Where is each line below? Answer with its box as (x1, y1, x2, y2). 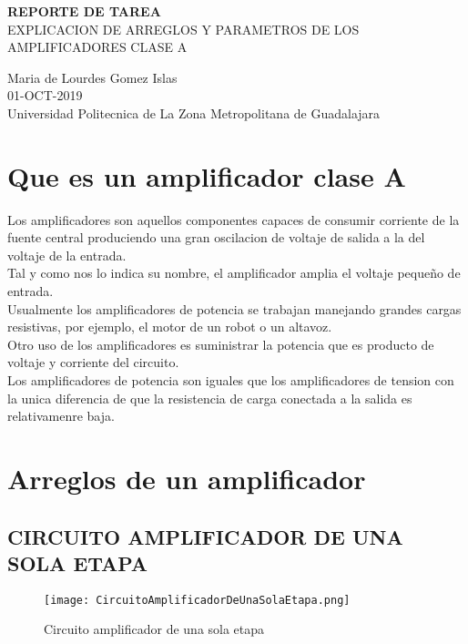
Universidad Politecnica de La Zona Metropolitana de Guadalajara (7, 103, 381, 122)
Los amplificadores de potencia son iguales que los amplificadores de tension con (7, 371, 454, 390)
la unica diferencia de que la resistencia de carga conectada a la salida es (7, 388, 412, 407)
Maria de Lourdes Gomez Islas (7, 67, 178, 87)
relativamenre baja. (7, 406, 115, 425)
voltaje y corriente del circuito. (7, 353, 179, 372)
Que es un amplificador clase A (7, 157, 406, 194)
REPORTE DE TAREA (7, 2, 161, 20)
